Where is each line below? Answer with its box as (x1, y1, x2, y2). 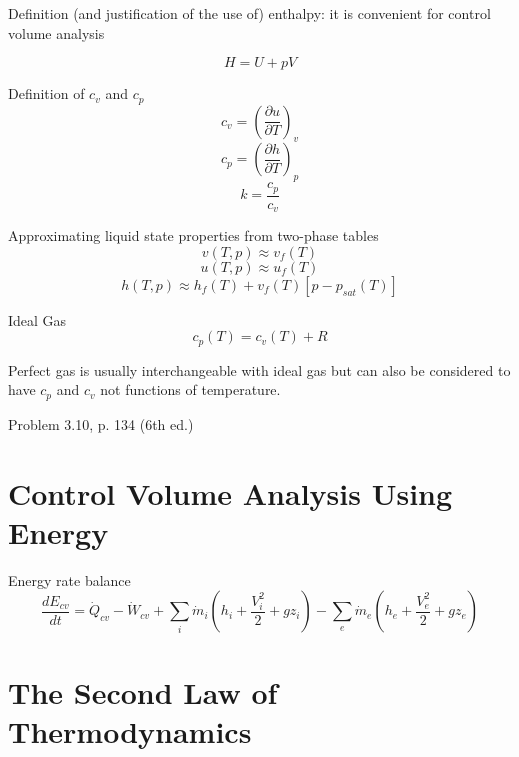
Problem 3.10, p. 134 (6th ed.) (8, 413, 194, 434)
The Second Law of (8, 671, 278, 712)
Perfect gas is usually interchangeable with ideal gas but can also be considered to (8, 359, 511, 380)
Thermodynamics (8, 710, 252, 751)
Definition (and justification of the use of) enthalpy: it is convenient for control (8, 3, 491, 23)
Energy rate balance (8, 569, 131, 590)
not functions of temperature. (100, 379, 281, 400)
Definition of (8, 83, 85, 104)
